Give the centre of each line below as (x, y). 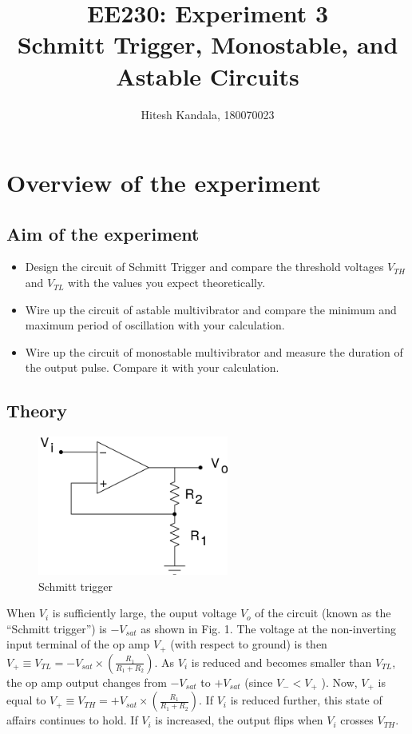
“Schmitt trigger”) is (57, 628)
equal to (26, 700)
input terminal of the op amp (78, 644)
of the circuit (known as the (323, 613)
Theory (37, 411)
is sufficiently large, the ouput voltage (145, 613)
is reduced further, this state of (306, 700)
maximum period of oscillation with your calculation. (155, 325)
